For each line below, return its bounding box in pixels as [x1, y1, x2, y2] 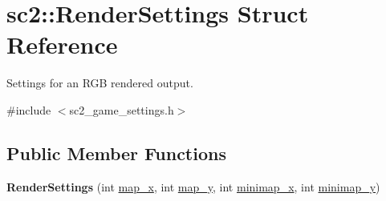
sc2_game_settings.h [69, 101, 174, 118]
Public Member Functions [6, 140, 226, 165]
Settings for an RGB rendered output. [6, 74, 193, 91]
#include [6, 101, 51, 118]
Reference [6, 28, 118, 61]
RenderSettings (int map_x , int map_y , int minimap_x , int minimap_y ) [6, 178, 380, 195]
